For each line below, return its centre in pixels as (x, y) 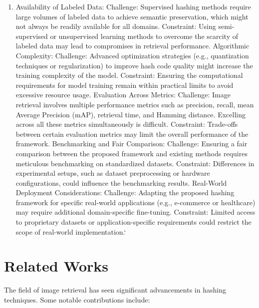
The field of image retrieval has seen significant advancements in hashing (115, 290)
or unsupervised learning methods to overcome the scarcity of (144, 36)
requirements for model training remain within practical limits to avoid (125, 85)
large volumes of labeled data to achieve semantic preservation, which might (132, 16)
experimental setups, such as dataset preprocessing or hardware (113, 173)
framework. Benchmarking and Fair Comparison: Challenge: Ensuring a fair (131, 144)
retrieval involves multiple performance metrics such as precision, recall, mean (135, 104)
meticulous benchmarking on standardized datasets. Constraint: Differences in (135, 163)
